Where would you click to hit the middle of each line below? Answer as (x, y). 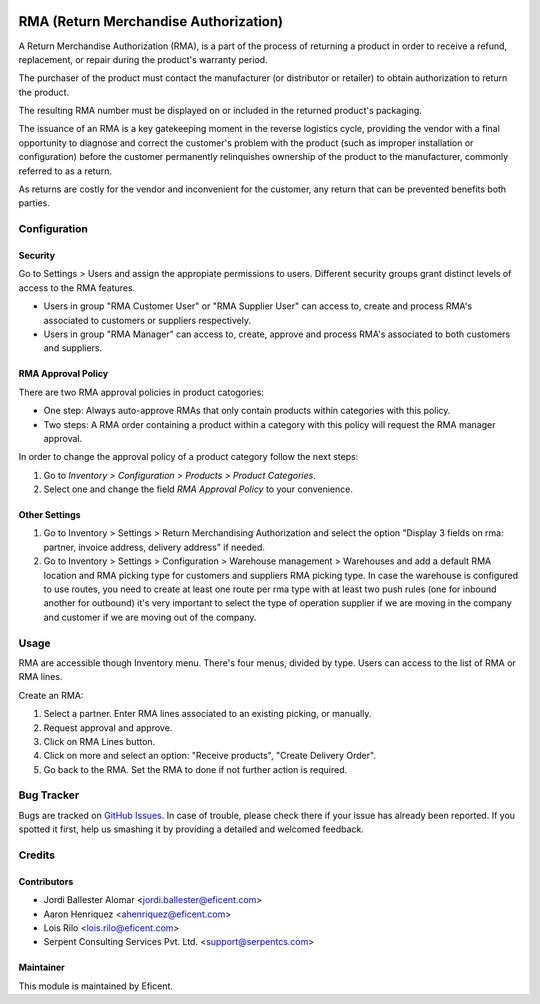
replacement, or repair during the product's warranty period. (143, 59)
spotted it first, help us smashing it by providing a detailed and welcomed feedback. (191, 829)
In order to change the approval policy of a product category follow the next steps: (188, 457)
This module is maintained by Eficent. (96, 986)
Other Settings (49, 515)
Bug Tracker (49, 795)
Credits (36, 855)
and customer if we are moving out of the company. (150, 617)
